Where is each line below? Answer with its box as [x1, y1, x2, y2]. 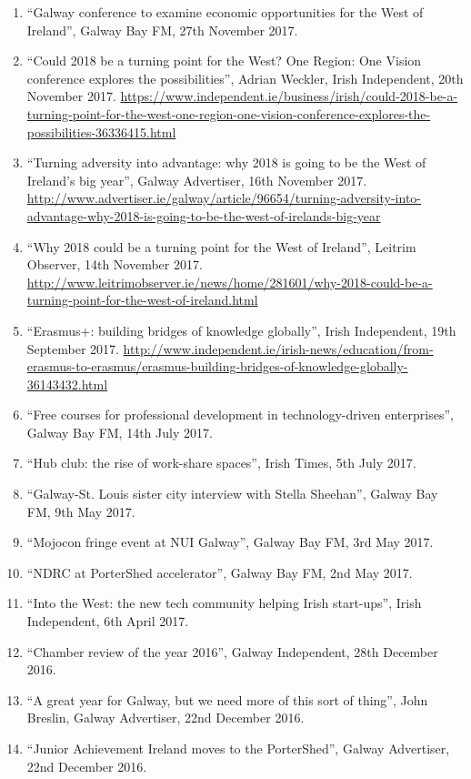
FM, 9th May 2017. [26, 501, 135, 521]
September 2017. [26, 339, 119, 358]
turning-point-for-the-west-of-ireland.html [26, 290, 258, 309]
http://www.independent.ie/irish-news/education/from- [123, 339, 434, 358]
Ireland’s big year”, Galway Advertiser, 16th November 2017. [26, 170, 367, 189]
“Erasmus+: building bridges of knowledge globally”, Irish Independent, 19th [26, 320, 456, 339]
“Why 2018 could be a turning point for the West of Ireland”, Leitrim [26, 237, 416, 256]
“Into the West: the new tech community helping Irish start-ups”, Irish [26, 593, 422, 612]
